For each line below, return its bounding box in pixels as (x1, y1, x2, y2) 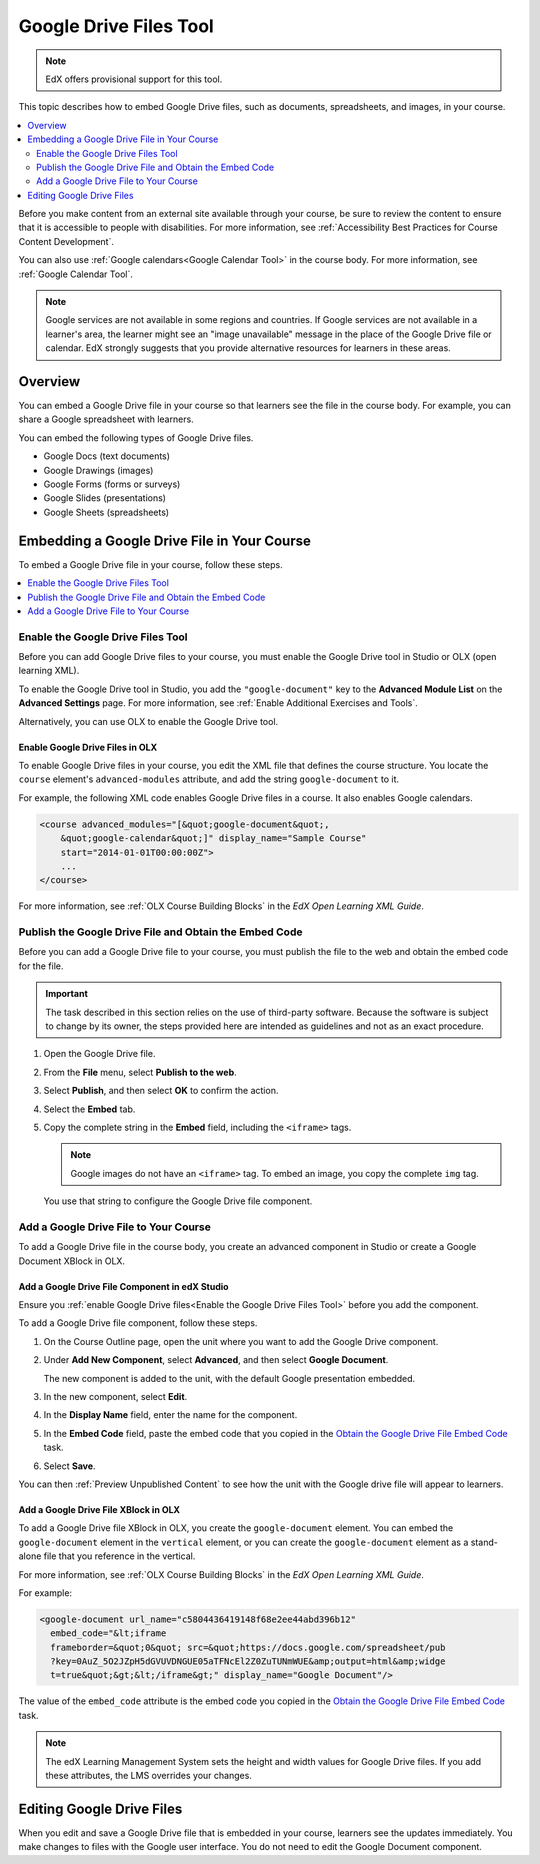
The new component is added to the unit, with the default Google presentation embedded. (43, 1372, 416, 1384)
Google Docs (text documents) (43, 450, 170, 462)
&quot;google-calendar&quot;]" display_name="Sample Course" (60, 833, 367, 844)
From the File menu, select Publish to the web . (43, 1066, 237, 1078)
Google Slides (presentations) (43, 492, 167, 504)
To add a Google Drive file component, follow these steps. (18, 1317, 258, 1329)
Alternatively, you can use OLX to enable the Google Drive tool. (18, 715, 279, 727)
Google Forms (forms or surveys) (43, 478, 181, 490)
